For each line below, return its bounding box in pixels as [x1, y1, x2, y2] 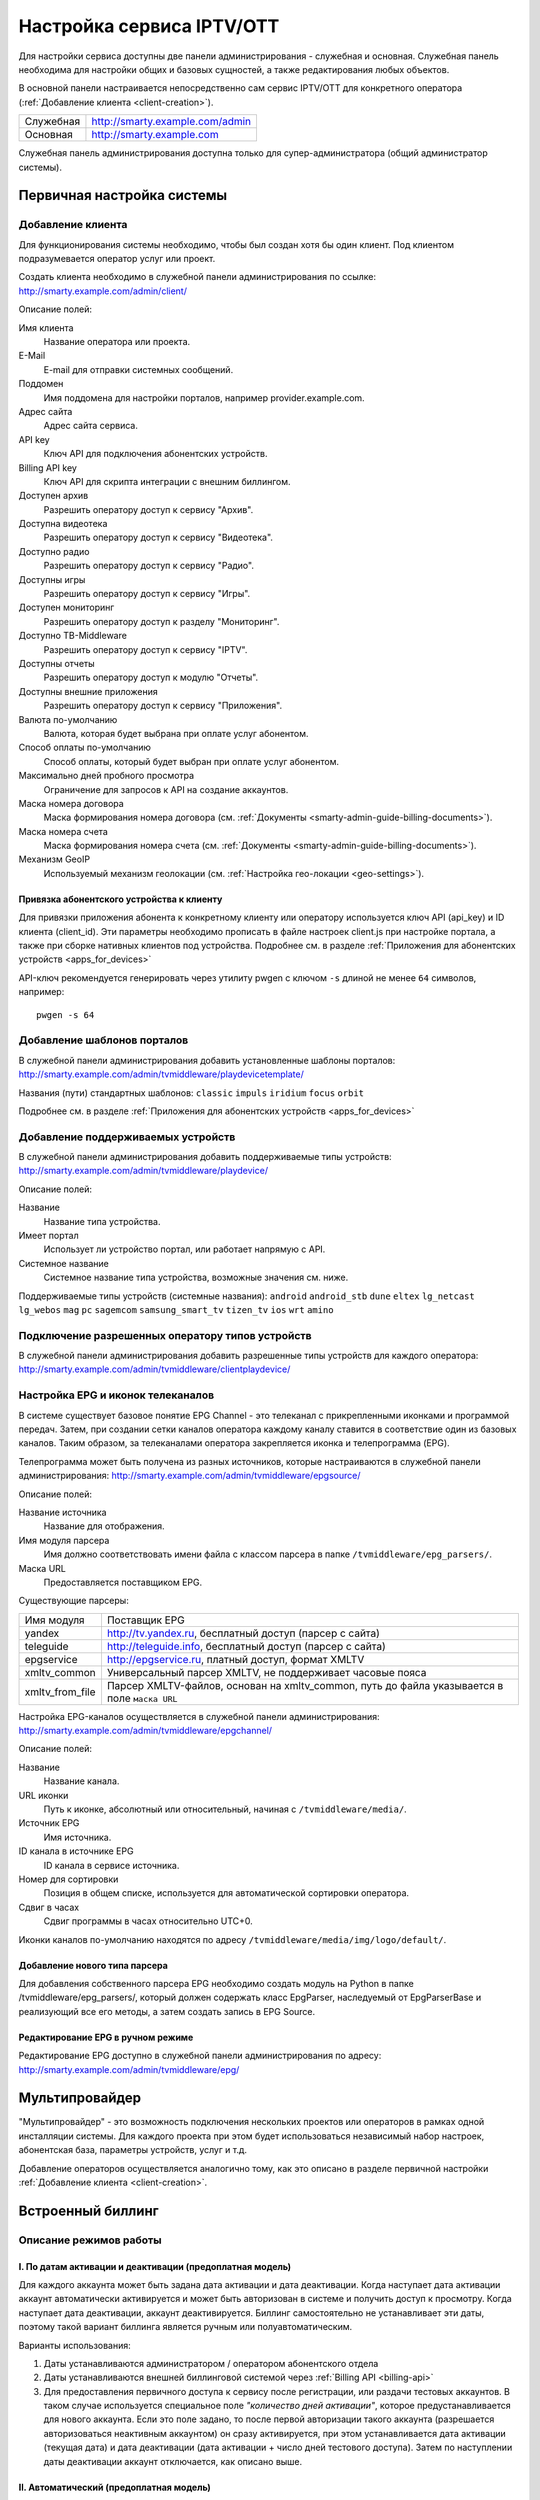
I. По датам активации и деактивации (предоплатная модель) [18, 2260, 292, 2272]
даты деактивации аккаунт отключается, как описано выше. [43, 2455, 303, 2467]
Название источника [18, 1506, 107, 1518]
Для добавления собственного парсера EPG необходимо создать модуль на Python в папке [18, 1977, 414, 1989]
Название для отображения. [43, 1520, 165, 1532]
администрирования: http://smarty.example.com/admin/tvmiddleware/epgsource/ [18, 1470, 361, 1482]
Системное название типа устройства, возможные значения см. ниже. [43, 1271, 349, 1284]
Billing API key [18, 461, 77, 474]
